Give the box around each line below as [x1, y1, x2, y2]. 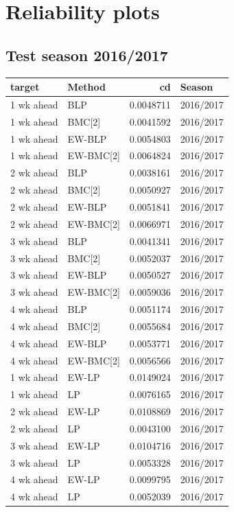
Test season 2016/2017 [5, 44, 168, 65]
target [10, 80, 40, 94]
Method [67, 80, 106, 94]
